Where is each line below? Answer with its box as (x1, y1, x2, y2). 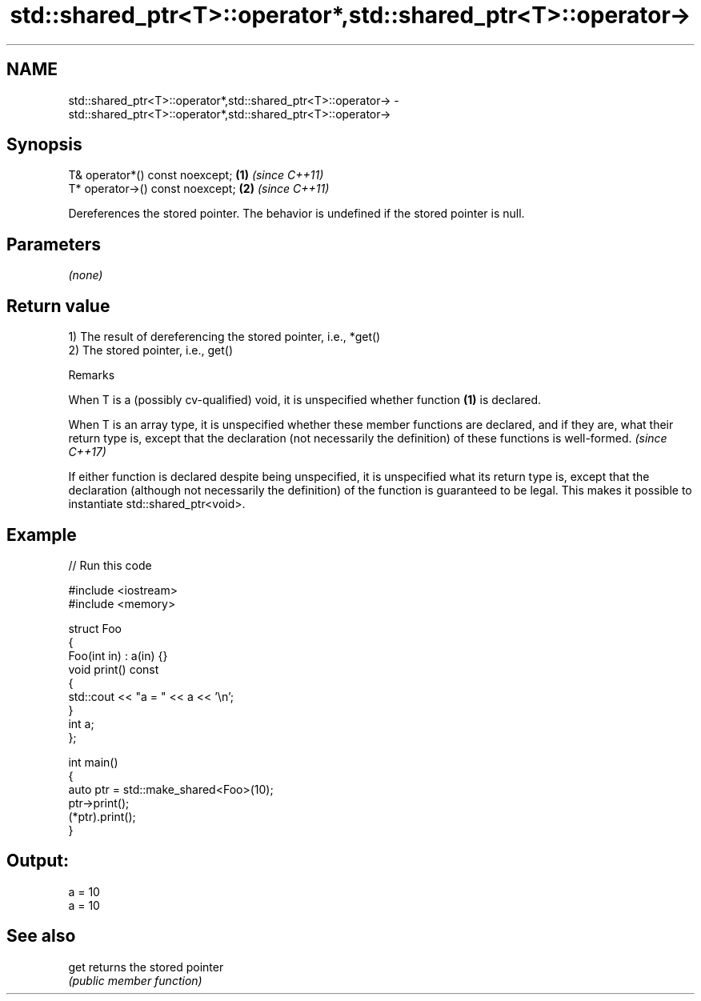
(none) (68, 268, 103, 282)
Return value (6, 295, 110, 316)
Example (6, 524, 77, 545)
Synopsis (6, 134, 82, 155)
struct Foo (68, 621, 122, 635)
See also (6, 926, 76, 947)
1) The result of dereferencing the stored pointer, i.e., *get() (68, 330, 381, 344)
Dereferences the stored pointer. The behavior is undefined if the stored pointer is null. (68, 206, 525, 221)
